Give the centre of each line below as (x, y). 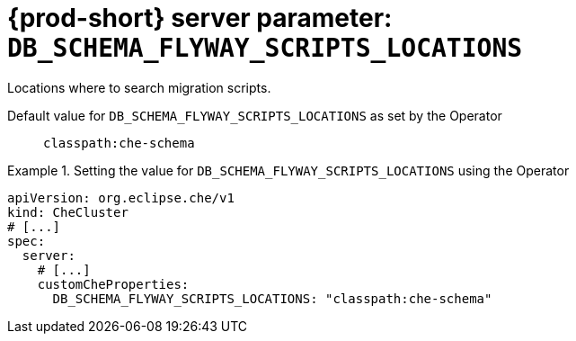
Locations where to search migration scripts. (139, 87)
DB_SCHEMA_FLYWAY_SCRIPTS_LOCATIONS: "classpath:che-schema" (272, 298)
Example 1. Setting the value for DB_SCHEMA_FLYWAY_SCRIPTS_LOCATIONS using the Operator (288, 170)
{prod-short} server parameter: (200, 18)
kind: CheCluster (68, 212)
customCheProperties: (113, 284)
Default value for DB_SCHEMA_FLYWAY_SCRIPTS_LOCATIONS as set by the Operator (255, 115)
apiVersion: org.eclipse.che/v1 (121, 197)
